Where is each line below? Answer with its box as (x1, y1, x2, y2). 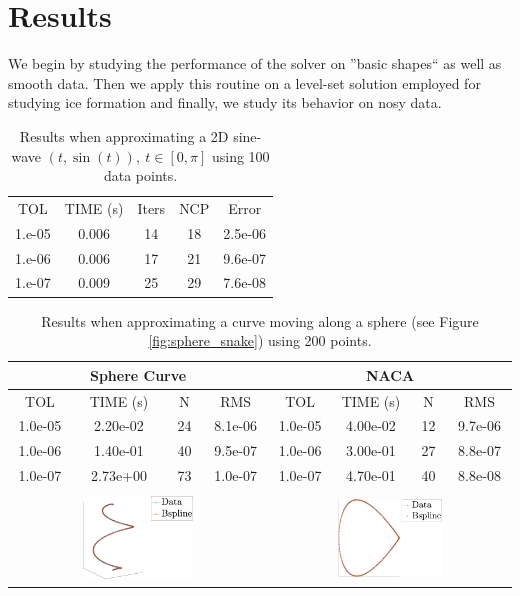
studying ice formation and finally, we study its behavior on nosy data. (8, 92, 442, 113)
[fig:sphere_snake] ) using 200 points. (148, 330, 372, 351)
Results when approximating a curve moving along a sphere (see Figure (41, 310, 479, 331)
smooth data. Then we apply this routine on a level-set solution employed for (8, 72, 481, 93)
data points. (103, 165, 178, 186)
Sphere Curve (89, 364, 187, 385)
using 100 (211, 145, 270, 166)
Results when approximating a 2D (19, 125, 229, 146)
